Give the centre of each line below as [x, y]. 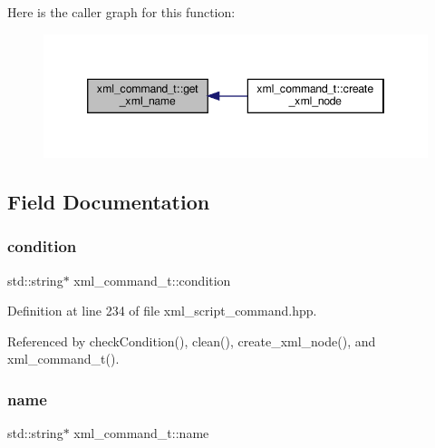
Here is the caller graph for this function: [121, 12]
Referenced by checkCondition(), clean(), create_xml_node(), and [192, 341]
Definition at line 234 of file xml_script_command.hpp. [162, 311]
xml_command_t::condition [152, 280]
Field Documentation [109, 201]
